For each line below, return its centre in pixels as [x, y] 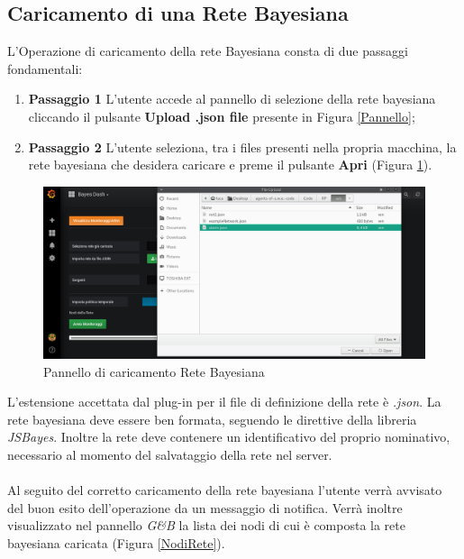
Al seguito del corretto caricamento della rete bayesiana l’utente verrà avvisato [225, 490]
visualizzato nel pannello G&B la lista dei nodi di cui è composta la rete [206, 525]
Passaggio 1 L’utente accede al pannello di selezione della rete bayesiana [232, 99]
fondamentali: [45, 68]
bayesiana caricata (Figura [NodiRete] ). [116, 543]
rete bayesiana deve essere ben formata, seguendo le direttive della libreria [212, 419]
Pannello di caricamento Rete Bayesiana [154, 371]
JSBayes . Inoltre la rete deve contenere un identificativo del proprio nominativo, [229, 437]
